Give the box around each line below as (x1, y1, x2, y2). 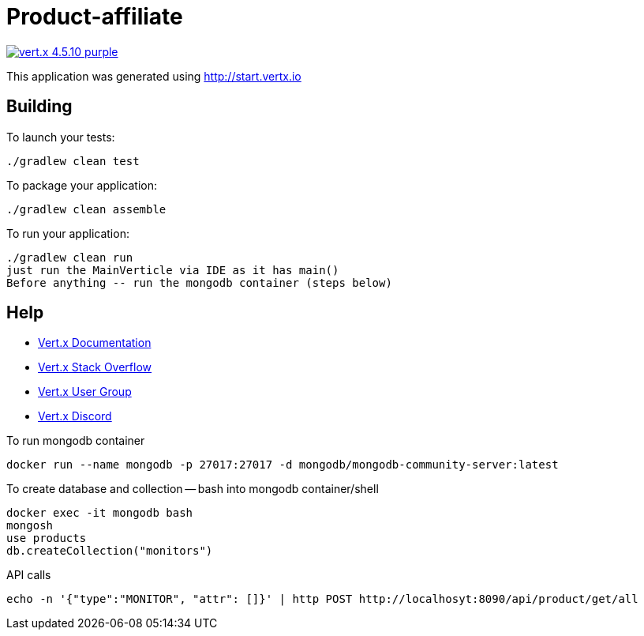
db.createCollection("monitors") (6, 544, 213, 558)
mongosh (6, 519, 54, 533)
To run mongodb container (6, 434, 145, 448)
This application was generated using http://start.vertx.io (6, 69, 301, 83)
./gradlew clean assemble (6, 202, 167, 216)
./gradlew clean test (6, 154, 140, 167)
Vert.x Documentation (38, 336, 152, 350)
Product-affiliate (6, 3, 183, 30)
